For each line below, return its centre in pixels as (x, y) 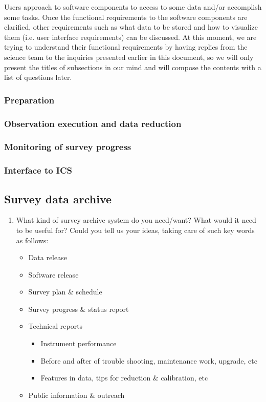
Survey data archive (58, 198)
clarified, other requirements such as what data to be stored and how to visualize (131, 27)
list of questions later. (38, 77)
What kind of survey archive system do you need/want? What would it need (136, 220)
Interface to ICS (38, 170)
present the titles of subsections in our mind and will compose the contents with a (133, 67)
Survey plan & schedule (65, 292)
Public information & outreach (76, 395)
